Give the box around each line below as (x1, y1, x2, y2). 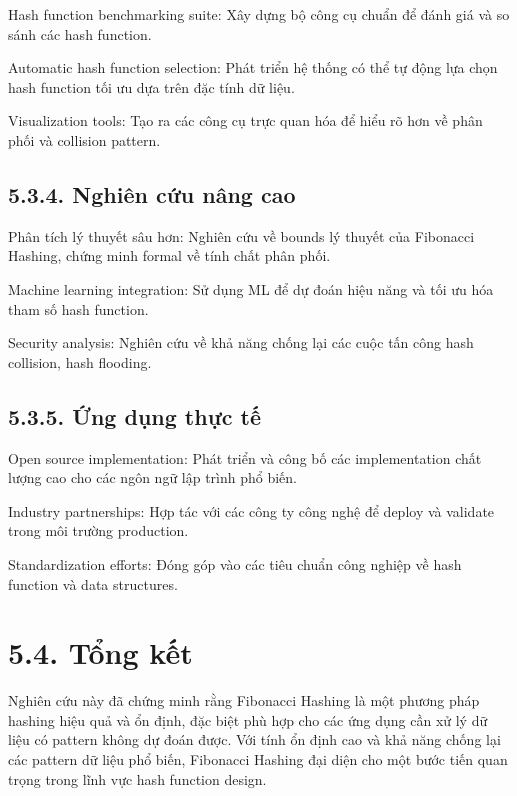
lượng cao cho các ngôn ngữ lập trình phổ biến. (8, 467, 298, 488)
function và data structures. (8, 573, 178, 594)
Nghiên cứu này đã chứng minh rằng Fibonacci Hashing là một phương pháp (8, 690, 480, 711)
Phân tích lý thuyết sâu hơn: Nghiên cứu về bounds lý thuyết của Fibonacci (8, 225, 475, 246)
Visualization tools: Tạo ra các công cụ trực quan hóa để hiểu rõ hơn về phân (8, 110, 483, 131)
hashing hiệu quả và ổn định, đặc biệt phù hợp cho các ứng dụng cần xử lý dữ (8, 709, 488, 730)
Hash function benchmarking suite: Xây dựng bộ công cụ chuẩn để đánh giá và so (8, 4, 510, 24)
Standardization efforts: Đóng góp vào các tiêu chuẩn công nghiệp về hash (8, 553, 462, 574)
